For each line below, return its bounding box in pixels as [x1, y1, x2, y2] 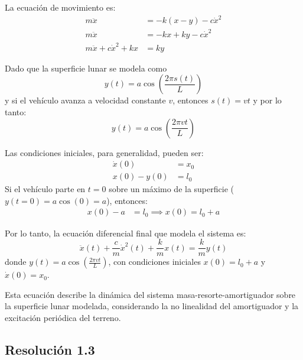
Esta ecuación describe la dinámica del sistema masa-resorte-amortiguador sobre [5, 288, 296, 300]
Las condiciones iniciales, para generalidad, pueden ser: [5, 146, 204, 158]
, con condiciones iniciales [108, 255, 201, 268]
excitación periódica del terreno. [5, 311, 121, 323]
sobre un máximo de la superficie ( [109, 183, 234, 195]
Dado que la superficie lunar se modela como [5, 61, 167, 74]
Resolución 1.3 [5, 340, 95, 358]
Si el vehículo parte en [5, 183, 86, 195]
